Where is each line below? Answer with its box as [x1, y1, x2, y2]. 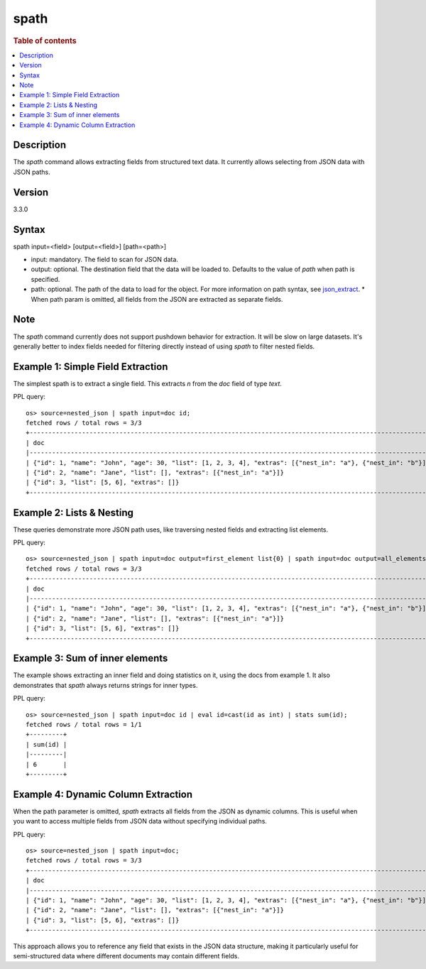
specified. [31, 275, 60, 283]
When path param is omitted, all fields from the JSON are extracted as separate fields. [31, 295, 283, 303]
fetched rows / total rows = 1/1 [26, 721, 142, 728]
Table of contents [13, 35, 77, 45]
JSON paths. [13, 168, 51, 176]
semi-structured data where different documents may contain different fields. [13, 951, 240, 960]
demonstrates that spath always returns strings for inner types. [13, 681, 198, 689]
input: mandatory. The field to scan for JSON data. [31, 256, 179, 264]
